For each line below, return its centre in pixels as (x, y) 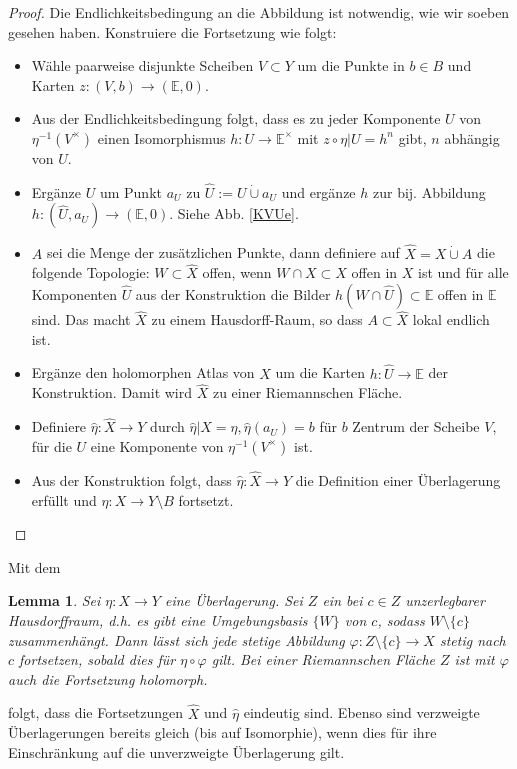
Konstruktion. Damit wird (112, 392)
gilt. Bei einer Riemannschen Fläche (323, 659)
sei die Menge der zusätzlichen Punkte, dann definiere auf (223, 252)
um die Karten (320, 372)
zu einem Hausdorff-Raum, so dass (257, 319)
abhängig (472, 137)
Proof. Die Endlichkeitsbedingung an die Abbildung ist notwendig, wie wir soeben (259, 12)
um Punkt (130, 191)
